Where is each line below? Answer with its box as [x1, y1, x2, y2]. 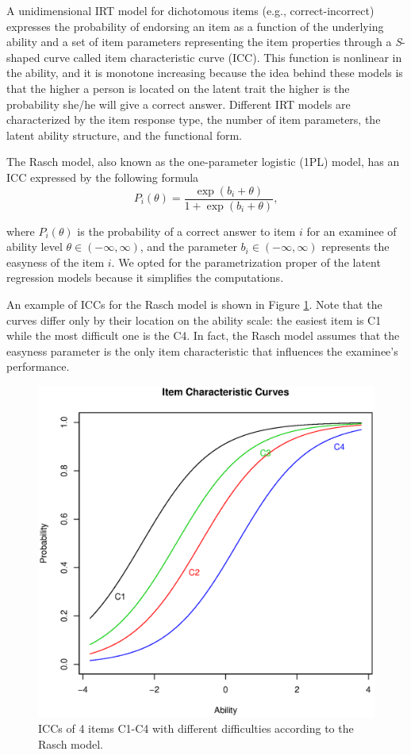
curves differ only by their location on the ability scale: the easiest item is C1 [6, 311, 382, 328]
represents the [321, 238, 390, 255]
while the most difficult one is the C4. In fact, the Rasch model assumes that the [6, 327, 400, 344]
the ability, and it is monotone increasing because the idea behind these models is [6, 64, 403, 81]
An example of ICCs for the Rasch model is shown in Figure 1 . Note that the [6, 295, 382, 312]
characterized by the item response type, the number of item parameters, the [6, 111, 381, 128]
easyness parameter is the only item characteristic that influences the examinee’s [6, 342, 398, 359]
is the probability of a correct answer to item [77, 222, 296, 239]
